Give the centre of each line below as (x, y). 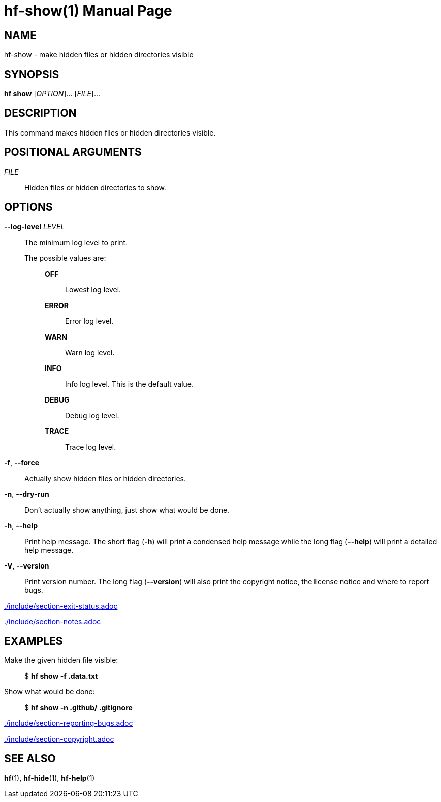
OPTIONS (28, 207)
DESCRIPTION (40, 113)
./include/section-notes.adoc (53, 621)
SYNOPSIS (32, 74)
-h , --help (21, 525)
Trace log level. (91, 447)
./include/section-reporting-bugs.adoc (69, 723)
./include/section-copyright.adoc (59, 739)
